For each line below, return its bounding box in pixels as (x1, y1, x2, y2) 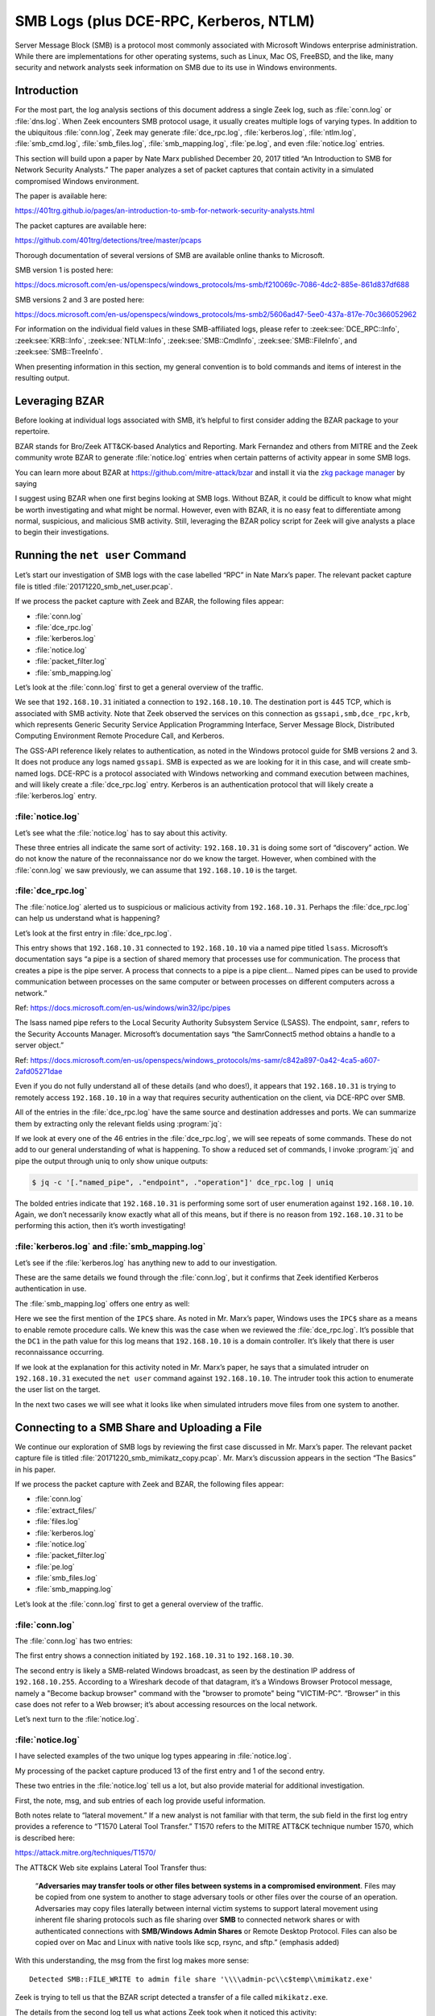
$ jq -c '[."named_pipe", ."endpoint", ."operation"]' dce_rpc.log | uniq (31, 1177, 334, 1187)
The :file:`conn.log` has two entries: (14, 1635, 133, 1645)
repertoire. (14, 427, 50, 436)
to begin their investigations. (14, 527, 110, 537)
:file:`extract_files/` (35, 1505, 97, 1515)
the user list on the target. (14, 1385, 101, 1394)
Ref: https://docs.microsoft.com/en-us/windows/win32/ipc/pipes (14, 1002, 231, 1012)
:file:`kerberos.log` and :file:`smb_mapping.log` (14, 1241, 206, 1252)
